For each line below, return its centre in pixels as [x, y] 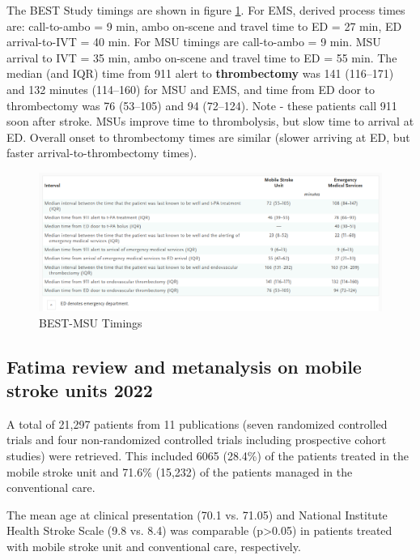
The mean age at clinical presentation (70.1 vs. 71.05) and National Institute [197, 514]
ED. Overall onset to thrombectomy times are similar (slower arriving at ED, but [208, 137]
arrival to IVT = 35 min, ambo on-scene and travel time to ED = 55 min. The [202, 57]
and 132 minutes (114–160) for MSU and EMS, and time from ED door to [191, 89]
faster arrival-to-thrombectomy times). [102, 153]
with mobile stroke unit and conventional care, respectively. [154, 546]
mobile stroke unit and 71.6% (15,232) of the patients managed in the [180, 471]
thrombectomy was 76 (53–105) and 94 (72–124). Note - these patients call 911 [202, 105]
